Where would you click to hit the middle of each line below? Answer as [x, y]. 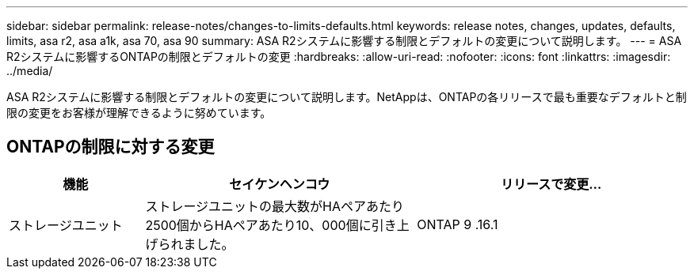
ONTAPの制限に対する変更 [111, 147]
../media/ [30, 71]
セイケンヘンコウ [280, 184]
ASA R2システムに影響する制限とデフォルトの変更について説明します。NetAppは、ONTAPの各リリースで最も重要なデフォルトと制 [347, 97]
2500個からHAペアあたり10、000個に [258, 225]
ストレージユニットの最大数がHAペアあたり [275, 206]
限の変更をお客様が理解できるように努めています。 [139, 113]
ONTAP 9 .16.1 [458, 224]
